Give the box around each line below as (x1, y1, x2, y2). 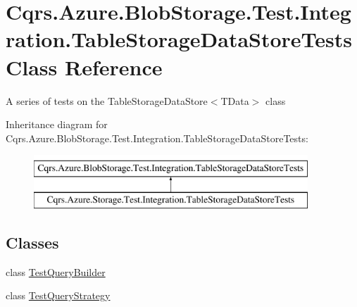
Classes (6, 231, 59, 253)
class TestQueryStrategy (6, 288, 111, 303)
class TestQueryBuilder (6, 264, 106, 279)
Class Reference (6, 52, 163, 81)
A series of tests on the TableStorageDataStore (6, 93, 208, 108)
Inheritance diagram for (6, 117, 108, 132)
